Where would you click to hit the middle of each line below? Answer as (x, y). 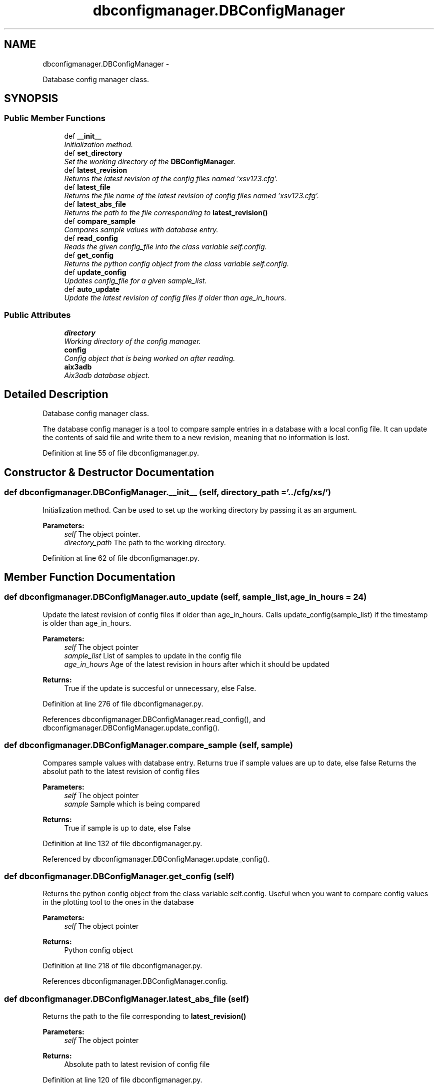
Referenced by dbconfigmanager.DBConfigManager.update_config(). (156, 859)
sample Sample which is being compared (132, 804)
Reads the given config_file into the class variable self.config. (165, 246)
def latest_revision (96, 170)
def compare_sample (100, 221)
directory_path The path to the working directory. (145, 542)
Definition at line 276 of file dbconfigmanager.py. (123, 703)
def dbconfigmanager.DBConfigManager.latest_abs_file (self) (127, 999)
